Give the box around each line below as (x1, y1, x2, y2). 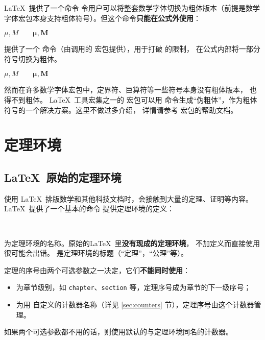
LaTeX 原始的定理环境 (4, 169, 122, 185)
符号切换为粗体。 (4, 53, 61, 64)
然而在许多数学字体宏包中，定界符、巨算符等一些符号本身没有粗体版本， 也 (4, 84, 257, 95)
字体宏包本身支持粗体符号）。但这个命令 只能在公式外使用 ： (4, 12, 201, 23)
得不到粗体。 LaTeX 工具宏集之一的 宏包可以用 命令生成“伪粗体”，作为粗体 (4, 94, 257, 105)
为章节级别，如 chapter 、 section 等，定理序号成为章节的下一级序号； (16, 282, 251, 293)
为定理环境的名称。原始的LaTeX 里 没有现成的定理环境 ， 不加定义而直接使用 (4, 237, 260, 248)
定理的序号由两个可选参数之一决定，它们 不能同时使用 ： (4, 264, 190, 275)
